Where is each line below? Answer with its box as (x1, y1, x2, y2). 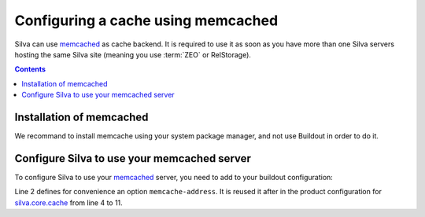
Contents (14, 64, 46, 74)
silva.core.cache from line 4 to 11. (14, 197, 124, 208)
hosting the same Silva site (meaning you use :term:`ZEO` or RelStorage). (14, 50, 252, 59)
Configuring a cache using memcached (14, 12, 279, 29)
